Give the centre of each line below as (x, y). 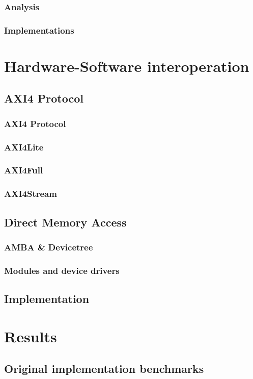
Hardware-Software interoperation (127, 66)
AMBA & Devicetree (49, 247)
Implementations (39, 30)
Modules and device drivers (62, 270)
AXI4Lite (24, 147)
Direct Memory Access (65, 222)
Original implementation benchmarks (104, 369)
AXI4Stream (31, 194)
